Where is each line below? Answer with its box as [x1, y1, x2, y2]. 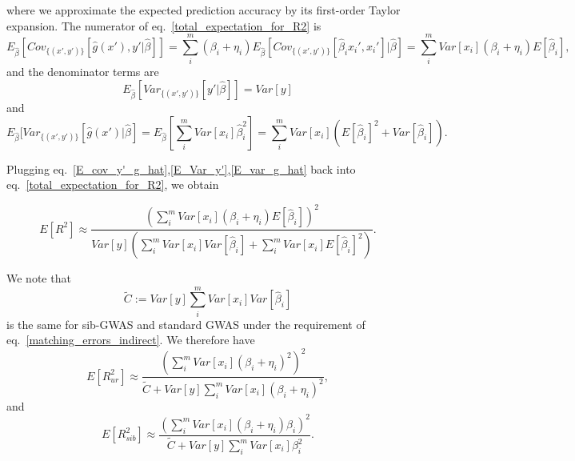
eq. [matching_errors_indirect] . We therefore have [6, 331, 255, 348]
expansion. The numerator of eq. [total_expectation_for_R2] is [6, 17, 321, 34]
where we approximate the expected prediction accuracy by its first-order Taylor [6, 2, 401, 18]
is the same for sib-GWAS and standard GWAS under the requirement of [6, 315, 365, 332]
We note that [6, 270, 71, 287]
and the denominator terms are [6, 63, 159, 80]
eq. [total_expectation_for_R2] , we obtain [6, 176, 219, 193]
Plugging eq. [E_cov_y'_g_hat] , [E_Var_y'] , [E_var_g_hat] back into [6, 160, 356, 177]
